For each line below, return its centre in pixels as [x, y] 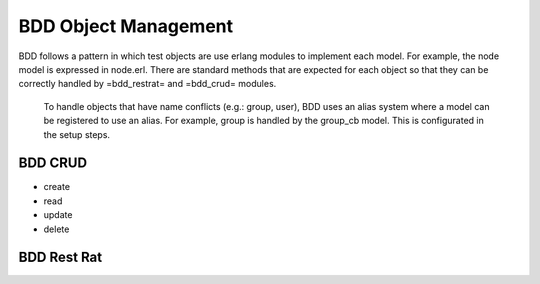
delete [56, 229]
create [56, 187]
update [58, 215]
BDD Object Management [126, 26]
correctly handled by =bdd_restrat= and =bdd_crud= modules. [147, 84]
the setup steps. [76, 134]
